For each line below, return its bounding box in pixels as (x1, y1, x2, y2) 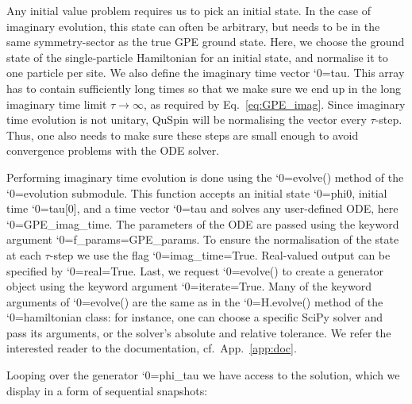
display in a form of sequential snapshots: (6, 382, 208, 398)
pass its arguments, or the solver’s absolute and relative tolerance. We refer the (6, 324, 391, 341)
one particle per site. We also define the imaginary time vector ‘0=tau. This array (6, 64, 405, 81)
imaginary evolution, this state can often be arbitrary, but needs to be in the (6, 17, 380, 34)
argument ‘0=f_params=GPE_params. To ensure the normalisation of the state (6, 231, 399, 248)
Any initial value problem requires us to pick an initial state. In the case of (6, 2, 371, 18)
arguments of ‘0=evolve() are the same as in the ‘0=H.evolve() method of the (6, 293, 383, 310)
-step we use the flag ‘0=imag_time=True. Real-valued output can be (49, 246, 391, 263)
